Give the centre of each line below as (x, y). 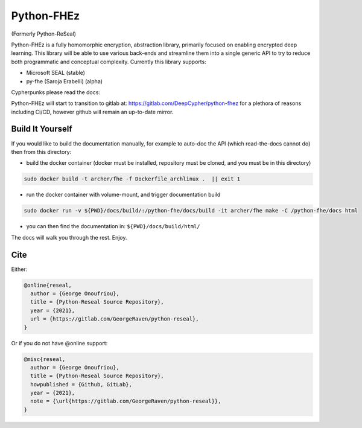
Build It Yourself (42, 129)
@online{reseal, (48, 285)
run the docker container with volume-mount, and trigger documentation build (123, 195)
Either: (19, 269)
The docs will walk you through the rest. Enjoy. (69, 237)
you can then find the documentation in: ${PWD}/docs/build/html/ (113, 226)
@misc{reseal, (45, 359)
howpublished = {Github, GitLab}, (81, 384)
